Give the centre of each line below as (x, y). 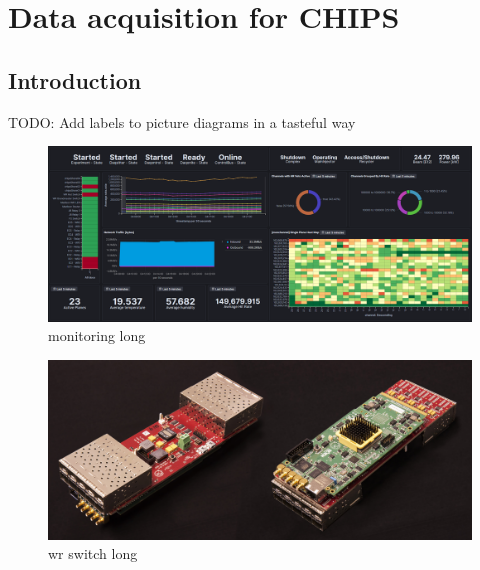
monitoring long (97, 335)
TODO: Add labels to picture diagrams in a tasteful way (182, 121)
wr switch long (93, 553)
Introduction (75, 79)
